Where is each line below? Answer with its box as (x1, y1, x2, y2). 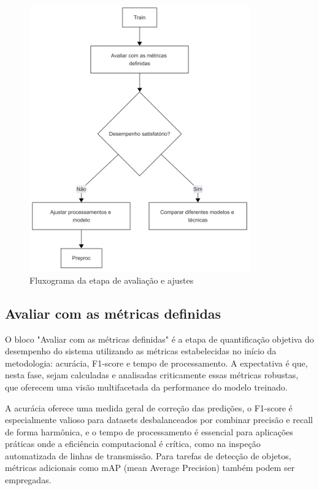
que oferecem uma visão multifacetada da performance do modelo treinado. (5, 380, 288, 393)
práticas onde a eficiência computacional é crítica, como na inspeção (5, 437, 261, 450)
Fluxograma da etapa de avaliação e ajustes (29, 273, 194, 286)
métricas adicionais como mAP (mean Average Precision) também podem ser (5, 461, 295, 474)
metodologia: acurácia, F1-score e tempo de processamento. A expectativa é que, (5, 356, 308, 369)
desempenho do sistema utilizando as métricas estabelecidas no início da (5, 344, 277, 357)
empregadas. (5, 473, 52, 486)
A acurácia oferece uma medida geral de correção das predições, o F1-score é (5, 401, 293, 414)
